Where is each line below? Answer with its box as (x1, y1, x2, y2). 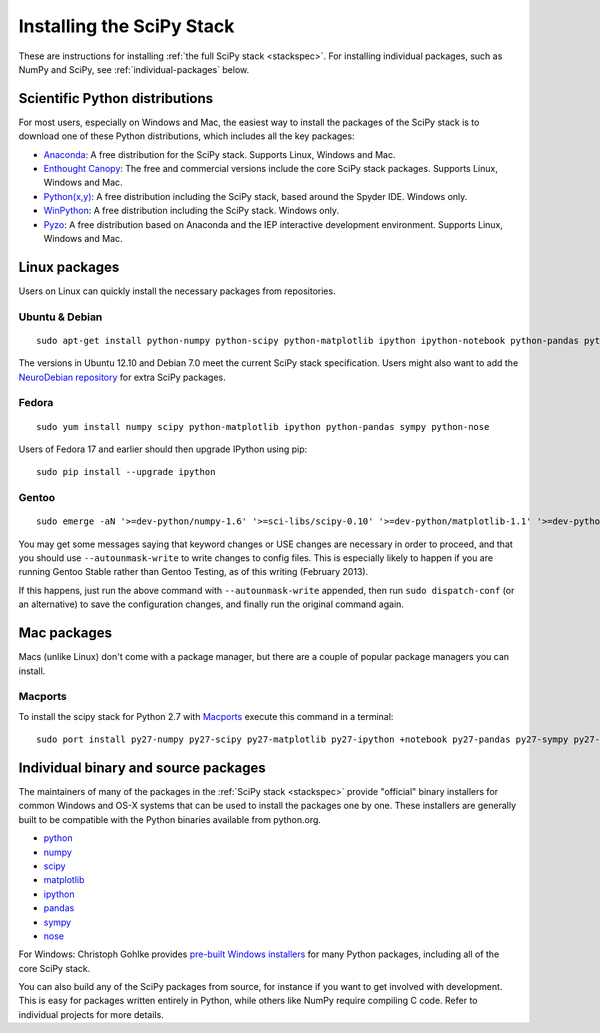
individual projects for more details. (18, 1008, 164, 1020)
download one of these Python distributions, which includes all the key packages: (18, 130, 355, 142)
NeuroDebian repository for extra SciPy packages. (18, 371, 227, 383)
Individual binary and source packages (18, 759, 267, 776)
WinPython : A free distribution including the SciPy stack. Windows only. (43, 205, 340, 217)
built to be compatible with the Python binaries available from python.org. (18, 813, 322, 825)
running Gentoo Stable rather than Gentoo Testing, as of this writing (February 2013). (18, 566, 369, 578)
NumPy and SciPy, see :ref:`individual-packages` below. (18, 63, 250, 75)
